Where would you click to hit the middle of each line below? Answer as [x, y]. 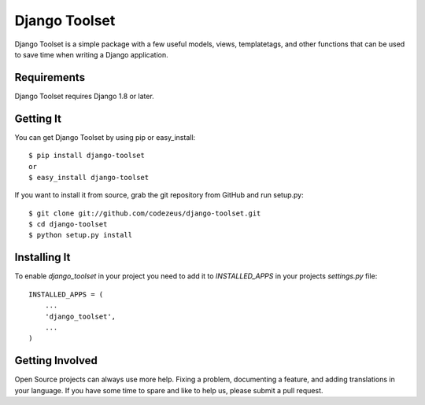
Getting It [38, 118]
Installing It [42, 258]
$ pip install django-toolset [87, 156]
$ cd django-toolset [68, 225]
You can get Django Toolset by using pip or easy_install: [105, 137]
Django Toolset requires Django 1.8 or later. [85, 96]
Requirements [50, 77]
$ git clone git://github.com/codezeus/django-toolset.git [145, 213]
